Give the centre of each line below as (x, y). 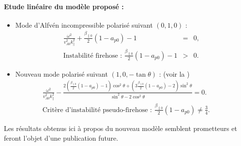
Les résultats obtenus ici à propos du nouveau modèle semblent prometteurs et (120, 128)
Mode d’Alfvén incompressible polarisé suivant (84, 24)
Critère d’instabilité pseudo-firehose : (97, 110)
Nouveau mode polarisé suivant (61, 73)
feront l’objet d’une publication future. (61, 138)
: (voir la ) (174, 73)
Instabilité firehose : (93, 56)
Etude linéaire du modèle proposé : (64, 6)
